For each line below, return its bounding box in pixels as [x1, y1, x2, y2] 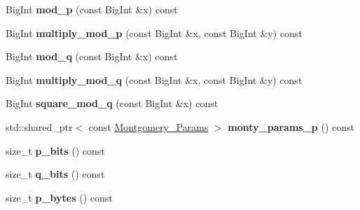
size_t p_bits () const [6, 143, 105, 157]
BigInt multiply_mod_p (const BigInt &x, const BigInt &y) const [6, 25, 303, 40]
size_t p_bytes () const [6, 190, 113, 204]
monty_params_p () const [228, 119, 354, 134]
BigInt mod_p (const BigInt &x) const [6, 2, 178, 16]
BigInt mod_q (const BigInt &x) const [6, 49, 178, 64]
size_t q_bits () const [6, 167, 105, 181]
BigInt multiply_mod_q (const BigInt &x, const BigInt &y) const [6, 72, 303, 87]
